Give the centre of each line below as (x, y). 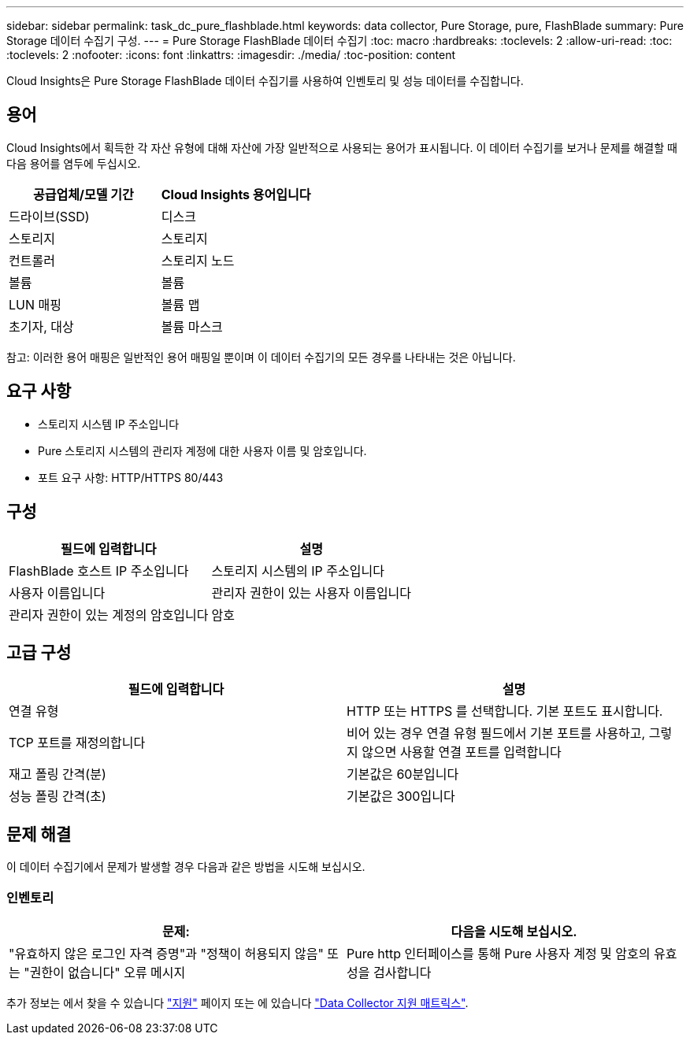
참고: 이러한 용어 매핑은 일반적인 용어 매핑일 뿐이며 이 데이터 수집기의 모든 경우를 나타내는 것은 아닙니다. (261, 357)
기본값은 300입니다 (401, 796)
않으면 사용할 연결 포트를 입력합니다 (462, 752)
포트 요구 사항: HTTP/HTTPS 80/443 (131, 477)
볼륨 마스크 (192, 326)
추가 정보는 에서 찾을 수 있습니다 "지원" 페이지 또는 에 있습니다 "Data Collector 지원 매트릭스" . (237, 1002)
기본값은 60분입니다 (403, 774)
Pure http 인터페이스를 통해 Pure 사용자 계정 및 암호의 (499, 953)
